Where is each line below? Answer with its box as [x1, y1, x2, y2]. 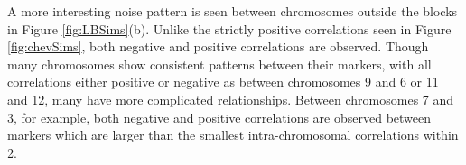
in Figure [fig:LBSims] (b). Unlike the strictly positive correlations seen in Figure [7, 19, 452, 38]
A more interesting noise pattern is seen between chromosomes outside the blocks [7, 2, 458, 20]
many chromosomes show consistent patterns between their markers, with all [7, 54, 432, 73]
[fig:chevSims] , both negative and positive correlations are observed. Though [7, 37, 429, 56]
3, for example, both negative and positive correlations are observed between [7, 107, 432, 126]
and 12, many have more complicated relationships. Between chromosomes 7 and [7, 89, 454, 108]
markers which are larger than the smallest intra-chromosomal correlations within [7, 125, 459, 144]
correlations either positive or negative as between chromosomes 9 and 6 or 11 [7, 72, 439, 91]
